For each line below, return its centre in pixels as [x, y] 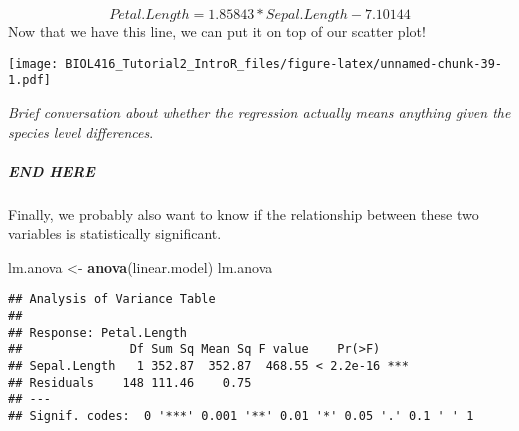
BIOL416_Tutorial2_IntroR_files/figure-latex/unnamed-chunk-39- [283, 63]
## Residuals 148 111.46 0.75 [130, 382]
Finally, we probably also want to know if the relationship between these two [243, 213]
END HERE [51, 170]
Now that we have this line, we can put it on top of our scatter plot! [217, 31]
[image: [33, 63]
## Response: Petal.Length [97, 332]
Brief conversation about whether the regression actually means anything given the [259, 111]
